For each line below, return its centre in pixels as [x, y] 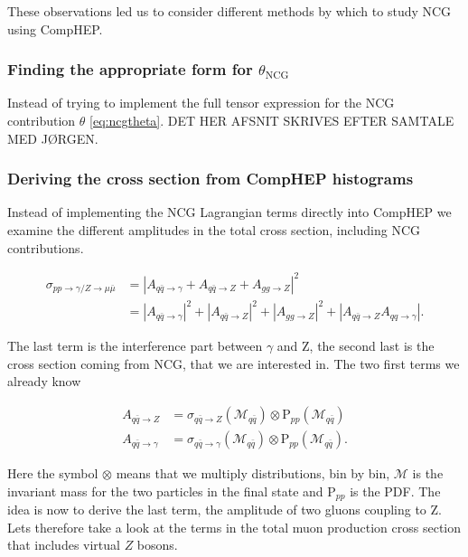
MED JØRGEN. [53, 138]
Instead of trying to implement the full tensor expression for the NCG [201, 103]
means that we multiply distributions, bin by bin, [253, 473]
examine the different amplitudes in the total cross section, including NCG [214, 230]
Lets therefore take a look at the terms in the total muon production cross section [234, 527]
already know [44, 381]
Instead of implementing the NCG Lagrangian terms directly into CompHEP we [229, 212]
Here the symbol [53, 473]
